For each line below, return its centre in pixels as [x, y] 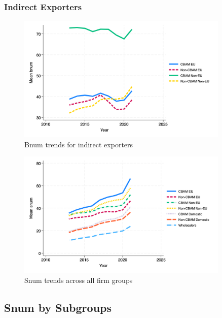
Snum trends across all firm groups [79, 280]
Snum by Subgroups [58, 307]
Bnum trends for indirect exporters [79, 144]
